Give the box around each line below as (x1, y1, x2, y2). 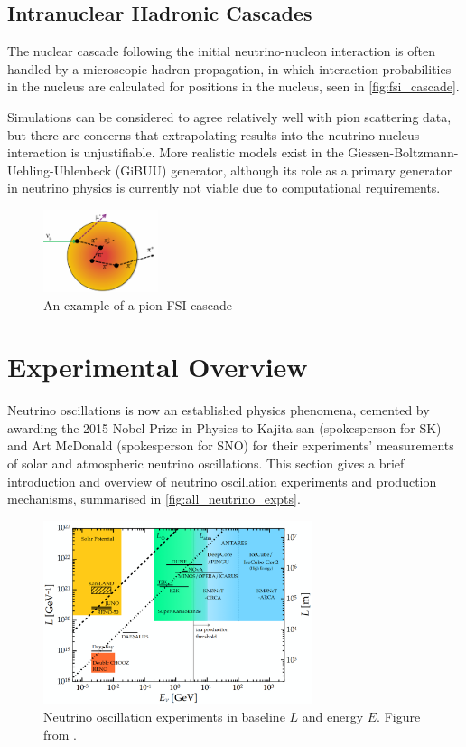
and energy (302, 707, 364, 726)
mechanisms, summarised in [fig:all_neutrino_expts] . (7, 489, 301, 508)
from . (43, 724, 78, 743)
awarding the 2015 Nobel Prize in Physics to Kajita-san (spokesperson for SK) (7, 418, 442, 437)
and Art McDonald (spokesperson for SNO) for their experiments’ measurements (7, 436, 454, 455)
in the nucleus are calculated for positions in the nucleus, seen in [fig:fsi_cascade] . (7, 77, 460, 96)
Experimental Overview (7, 348, 308, 385)
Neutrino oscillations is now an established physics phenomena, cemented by (7, 401, 430, 420)
